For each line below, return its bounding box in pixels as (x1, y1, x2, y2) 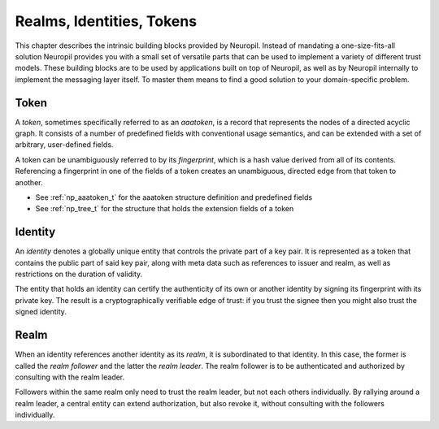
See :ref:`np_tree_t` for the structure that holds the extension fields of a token (35, 204, 294, 214)
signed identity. (15, 307, 67, 317)
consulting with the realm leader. (15, 372, 125, 382)
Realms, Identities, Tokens (15, 12, 198, 30)
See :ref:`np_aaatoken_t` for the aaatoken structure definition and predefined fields (35, 192, 313, 202)
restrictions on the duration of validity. (15, 269, 143, 279)
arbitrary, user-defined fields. (15, 140, 114, 149)
